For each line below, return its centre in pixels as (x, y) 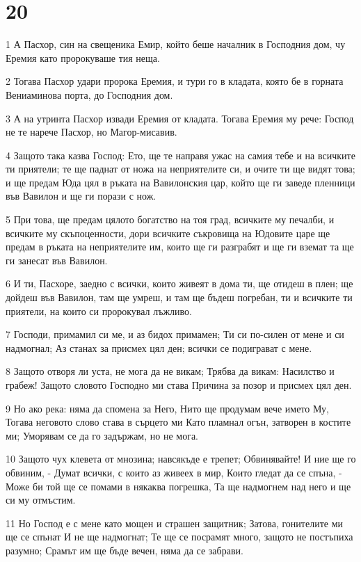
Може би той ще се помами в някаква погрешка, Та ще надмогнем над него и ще (178, 486)
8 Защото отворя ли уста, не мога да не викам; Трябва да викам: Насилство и (170, 371)
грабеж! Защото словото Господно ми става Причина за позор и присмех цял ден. (179, 385)
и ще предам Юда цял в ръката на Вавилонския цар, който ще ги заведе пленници (180, 182)
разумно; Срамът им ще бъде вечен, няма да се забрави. (125, 550)
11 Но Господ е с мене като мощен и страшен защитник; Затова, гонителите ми (174, 523)
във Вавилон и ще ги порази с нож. (81, 196)
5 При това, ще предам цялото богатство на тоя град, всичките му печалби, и (170, 219)
